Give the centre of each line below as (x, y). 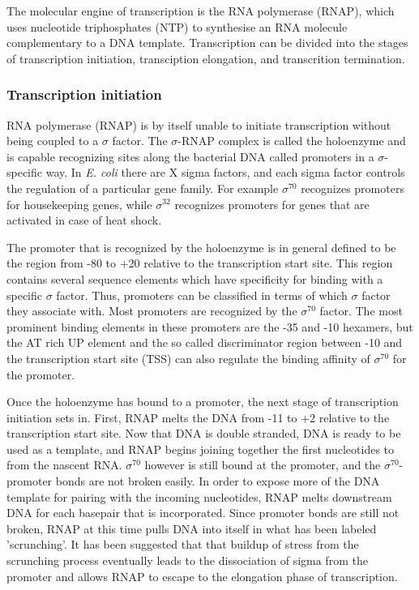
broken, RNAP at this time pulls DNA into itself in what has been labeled (192, 528)
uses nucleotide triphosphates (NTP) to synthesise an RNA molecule (177, 26)
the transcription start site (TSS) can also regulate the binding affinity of (188, 358)
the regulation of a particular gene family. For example (143, 188)
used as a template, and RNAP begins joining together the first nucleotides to (201, 449)
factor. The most (361, 311)
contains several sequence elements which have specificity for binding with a (195, 278)
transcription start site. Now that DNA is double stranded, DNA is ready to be (204, 433)
